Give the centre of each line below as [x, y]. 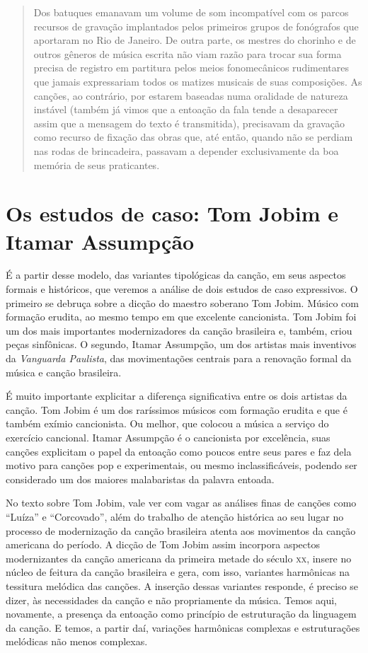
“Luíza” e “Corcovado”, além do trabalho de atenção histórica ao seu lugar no [175, 516]
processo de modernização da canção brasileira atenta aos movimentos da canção [181, 530]
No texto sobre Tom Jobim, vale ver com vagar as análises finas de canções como [181, 503]
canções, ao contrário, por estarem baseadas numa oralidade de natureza [191, 95]
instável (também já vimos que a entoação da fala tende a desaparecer [186, 109]
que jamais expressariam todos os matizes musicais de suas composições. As [198, 81]
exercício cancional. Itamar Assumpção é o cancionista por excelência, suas [168, 437]
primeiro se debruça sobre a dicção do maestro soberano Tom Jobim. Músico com [182, 302]
